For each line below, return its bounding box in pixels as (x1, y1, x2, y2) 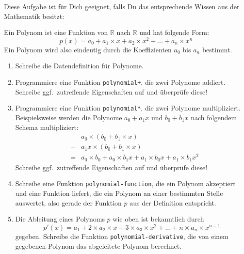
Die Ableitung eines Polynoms (15, 214, 105, 224)
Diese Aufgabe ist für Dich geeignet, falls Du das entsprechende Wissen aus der (4, 1, 240, 11)
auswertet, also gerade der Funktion (15, 197, 122, 207)
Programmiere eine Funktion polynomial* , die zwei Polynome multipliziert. (15, 103, 241, 113)
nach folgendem (191, 112, 237, 122)
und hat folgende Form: (139, 27, 209, 37)
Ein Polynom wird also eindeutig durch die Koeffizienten (4, 44, 172, 54)
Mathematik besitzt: (4, 11, 65, 21)
